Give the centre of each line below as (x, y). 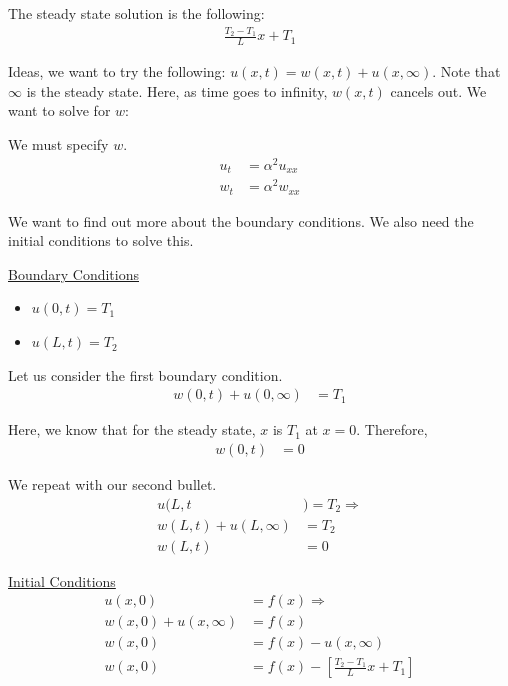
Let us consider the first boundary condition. (145, 374)
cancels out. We (438, 90)
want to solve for (59, 110)
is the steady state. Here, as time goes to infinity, (177, 90)
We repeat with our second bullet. (112, 483)
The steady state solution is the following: (136, 13)
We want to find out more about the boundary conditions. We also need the (241, 220)
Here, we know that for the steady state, (132, 429)
